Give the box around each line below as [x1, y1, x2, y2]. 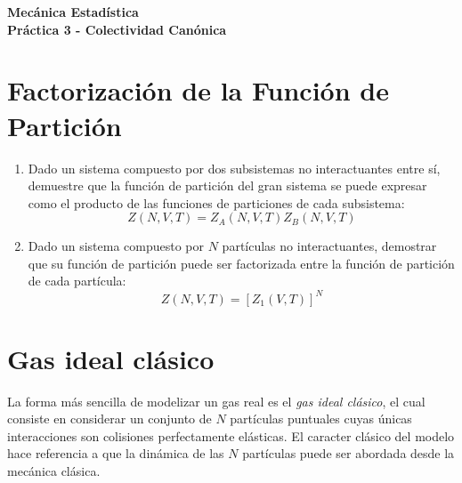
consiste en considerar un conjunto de [7, 409, 212, 428]
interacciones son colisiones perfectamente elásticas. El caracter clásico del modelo [7, 426, 455, 445]
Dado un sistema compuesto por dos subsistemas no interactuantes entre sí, [28, 158, 441, 177]
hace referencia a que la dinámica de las [7, 444, 224, 463]
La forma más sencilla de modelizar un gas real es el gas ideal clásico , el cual [7, 391, 426, 410]
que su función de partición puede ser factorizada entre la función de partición [28, 254, 455, 272]
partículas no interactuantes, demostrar [222, 237, 437, 255]
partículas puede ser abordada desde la [242, 444, 455, 463]
